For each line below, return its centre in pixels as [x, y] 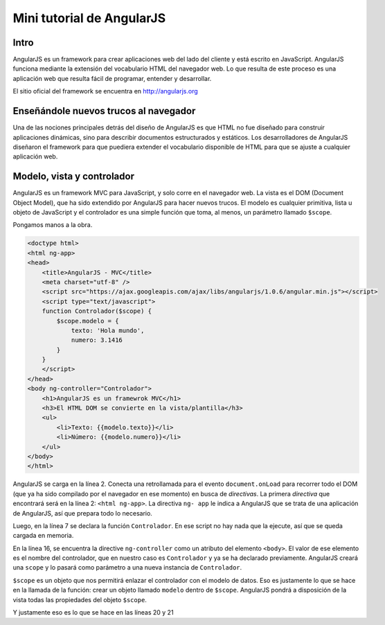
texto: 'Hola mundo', [108, 330]
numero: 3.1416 [97, 340]
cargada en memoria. [43, 536]
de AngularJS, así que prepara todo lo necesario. [82, 513]
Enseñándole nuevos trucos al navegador [104, 111]
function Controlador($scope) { [97, 311]
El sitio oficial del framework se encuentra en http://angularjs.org [106, 91]
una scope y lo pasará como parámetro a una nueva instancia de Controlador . [127, 568]
